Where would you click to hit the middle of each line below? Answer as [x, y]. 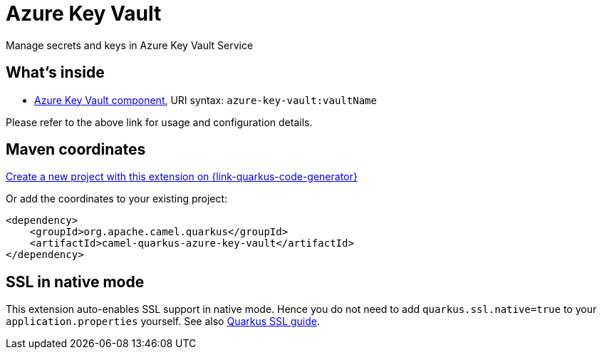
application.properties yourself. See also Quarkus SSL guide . [163, 321]
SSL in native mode [75, 282]
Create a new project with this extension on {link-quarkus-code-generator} [182, 177]
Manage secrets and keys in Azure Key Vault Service [130, 45]
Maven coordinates [76, 150]
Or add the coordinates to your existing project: [117, 199]
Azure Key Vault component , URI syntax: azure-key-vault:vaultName [206, 100]
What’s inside [55, 73]
